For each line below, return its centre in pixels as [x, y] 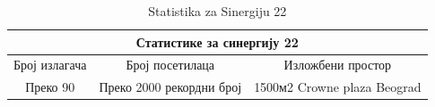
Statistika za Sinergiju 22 [217, 11]
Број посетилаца [170, 65]
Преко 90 [50, 87]
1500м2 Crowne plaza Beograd [338, 87]
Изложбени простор [338, 65]
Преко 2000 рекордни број [170, 87]
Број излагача [50, 65]
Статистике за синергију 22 [217, 41]
